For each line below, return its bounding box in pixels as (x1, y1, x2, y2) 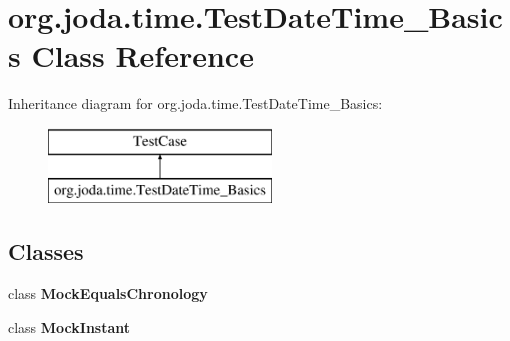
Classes (8, 236, 84, 267)
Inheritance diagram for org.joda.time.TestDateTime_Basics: (8, 93, 383, 114)
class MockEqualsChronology (8, 283, 208, 304)
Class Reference (31, 35, 254, 76)
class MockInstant (8, 316, 131, 337)
